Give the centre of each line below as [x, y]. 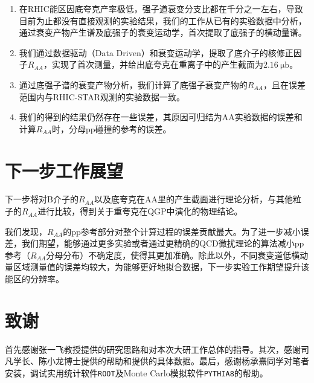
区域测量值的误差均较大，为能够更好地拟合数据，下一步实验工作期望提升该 [161, 267]
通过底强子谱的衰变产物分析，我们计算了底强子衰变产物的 [133, 84]
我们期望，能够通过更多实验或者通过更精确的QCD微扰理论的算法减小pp [163, 243]
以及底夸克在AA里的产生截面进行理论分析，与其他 [194, 199]
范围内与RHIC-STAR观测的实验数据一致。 [102, 96]
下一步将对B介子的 [42, 199]
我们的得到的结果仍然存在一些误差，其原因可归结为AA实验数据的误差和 [161, 117]
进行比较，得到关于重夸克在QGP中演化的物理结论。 [140, 211]
